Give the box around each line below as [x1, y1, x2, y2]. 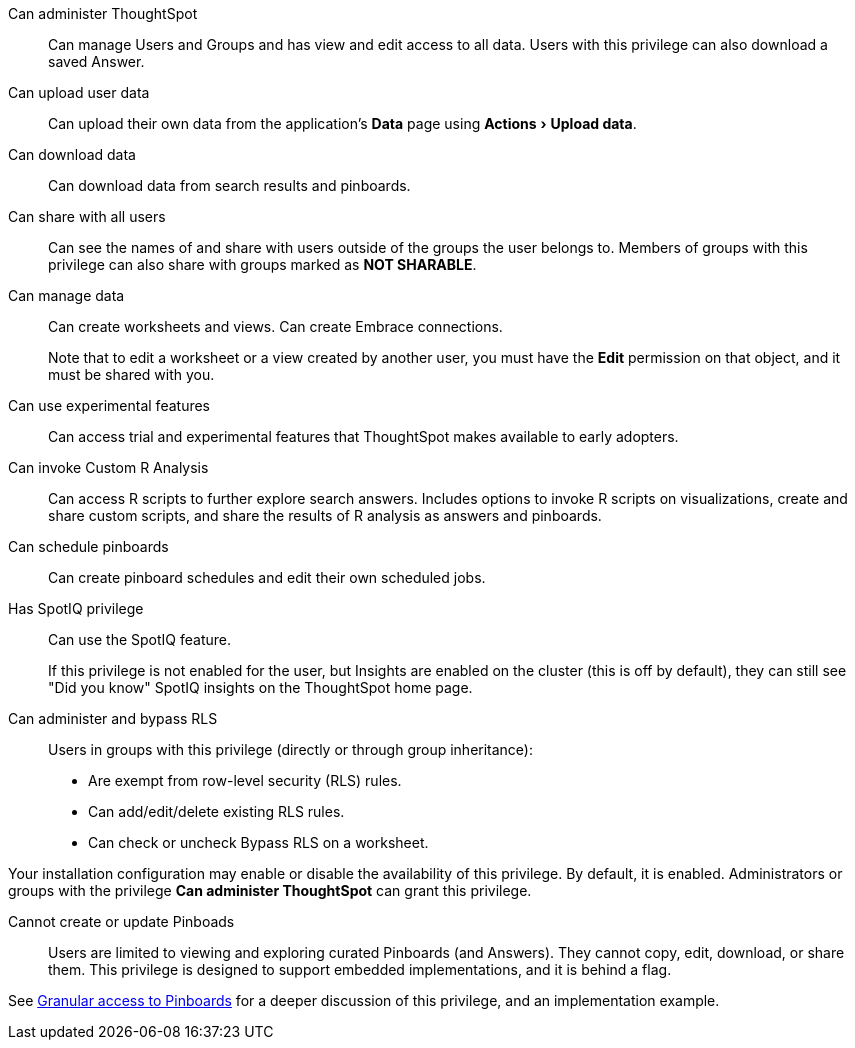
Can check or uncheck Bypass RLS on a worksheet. [88, 834, 429, 851]
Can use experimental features [8, 397, 211, 414]
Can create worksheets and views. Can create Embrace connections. [48, 318, 503, 335]
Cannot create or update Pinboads [8, 913, 235, 930]
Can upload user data [8, 84, 150, 101]
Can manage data [8, 287, 125, 304]
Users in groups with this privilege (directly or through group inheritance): [48, 741, 534, 758]
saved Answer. [48, 53, 145, 70]
